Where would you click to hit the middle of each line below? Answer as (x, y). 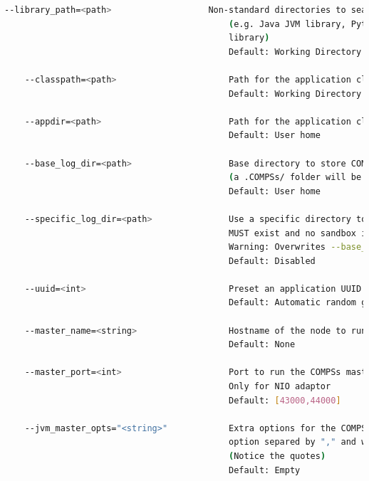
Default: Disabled (272, 261)
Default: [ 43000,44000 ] (285, 400)
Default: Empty (265, 470)
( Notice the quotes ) (277, 456)
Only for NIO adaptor (280, 387)
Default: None (262, 345)
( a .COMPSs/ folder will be (295, 178)
